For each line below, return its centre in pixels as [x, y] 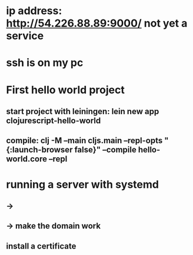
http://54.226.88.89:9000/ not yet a [97, 23]
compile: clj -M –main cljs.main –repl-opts [84, 140]
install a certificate [41, 246]
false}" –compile [105, 150]
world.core [27, 159]
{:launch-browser [39, 150]
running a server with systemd [82, 184]
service [25, 36]
